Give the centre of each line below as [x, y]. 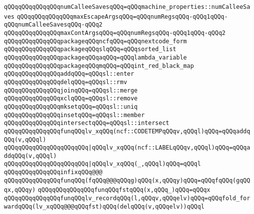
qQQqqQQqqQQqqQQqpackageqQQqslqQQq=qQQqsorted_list [90, 49]
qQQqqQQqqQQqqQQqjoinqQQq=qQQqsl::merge [71, 90]
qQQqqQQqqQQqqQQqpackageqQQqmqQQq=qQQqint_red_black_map [99, 66]
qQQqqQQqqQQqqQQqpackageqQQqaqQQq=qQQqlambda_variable [96, 57]
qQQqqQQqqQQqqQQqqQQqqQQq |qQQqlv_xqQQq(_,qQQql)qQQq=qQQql [102, 164]
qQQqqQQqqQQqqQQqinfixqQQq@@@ [53, 172]
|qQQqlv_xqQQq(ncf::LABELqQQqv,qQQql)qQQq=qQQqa [169, 148]
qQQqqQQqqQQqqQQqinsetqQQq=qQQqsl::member [74, 115]
